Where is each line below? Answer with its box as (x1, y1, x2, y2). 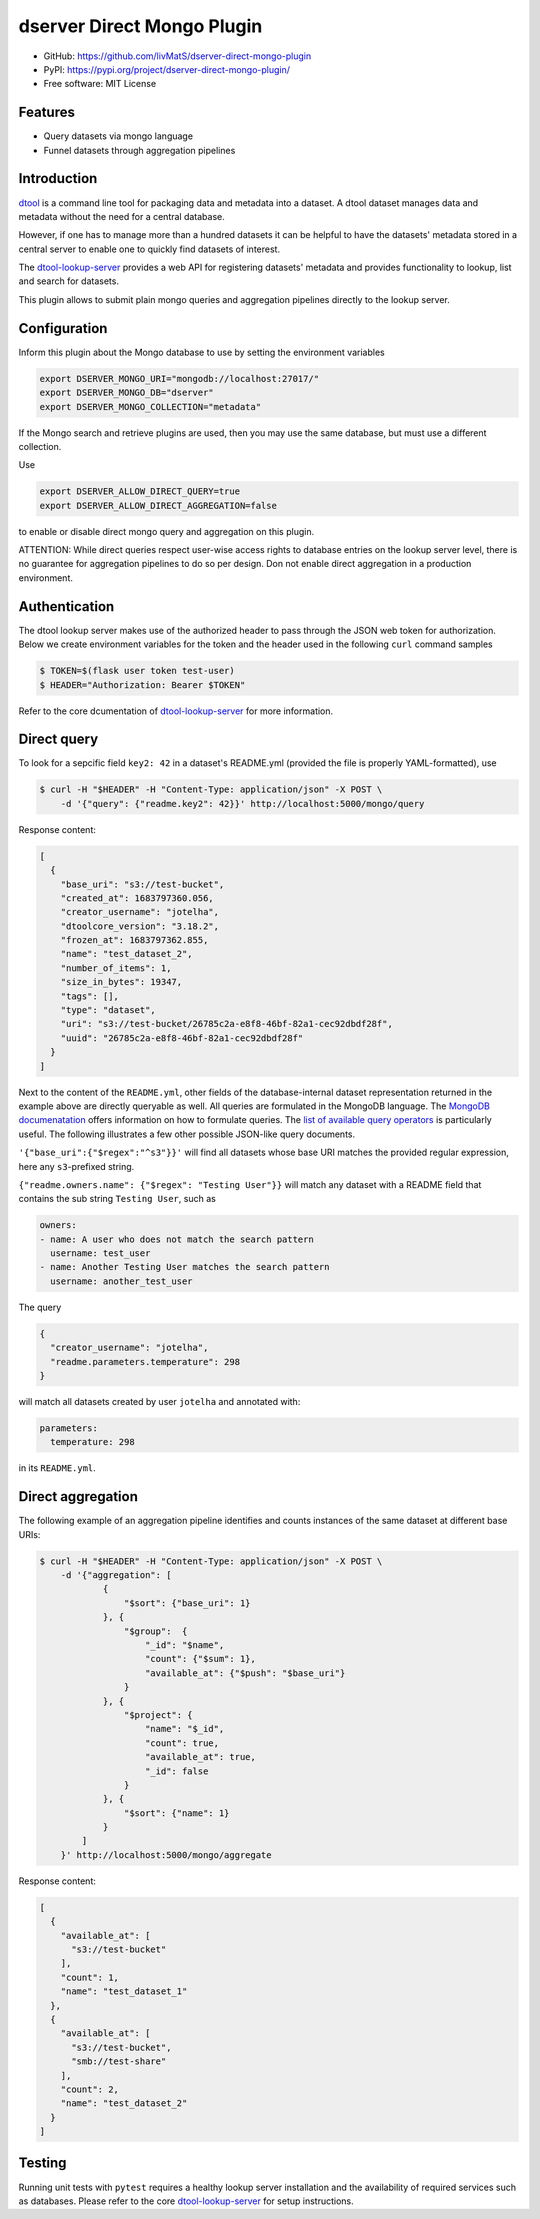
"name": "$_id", (145, 1723, 225, 1735)
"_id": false (145, 1765, 209, 1777)
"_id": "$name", (145, 1639, 225, 1650)
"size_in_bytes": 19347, (60, 976, 183, 988)
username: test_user (50, 1248, 151, 1259)
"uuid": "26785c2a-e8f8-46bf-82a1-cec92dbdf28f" (60, 1032, 304, 1044)
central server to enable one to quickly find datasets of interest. (18, 243, 280, 255)
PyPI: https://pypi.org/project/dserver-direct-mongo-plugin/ (43, 63, 290, 75)
